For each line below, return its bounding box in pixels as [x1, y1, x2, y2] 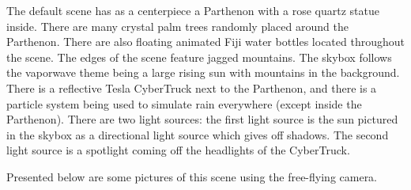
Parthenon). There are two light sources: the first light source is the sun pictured [6, 111, 398, 127]
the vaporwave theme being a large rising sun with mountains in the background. [6, 64, 400, 81]
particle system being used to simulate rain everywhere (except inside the [6, 95, 362, 112]
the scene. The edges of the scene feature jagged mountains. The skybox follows [6, 48, 392, 65]
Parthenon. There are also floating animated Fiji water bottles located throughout [6, 33, 405, 50]
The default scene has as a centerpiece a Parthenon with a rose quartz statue [6, 2, 380, 18]
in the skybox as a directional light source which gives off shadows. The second [6, 126, 389, 142]
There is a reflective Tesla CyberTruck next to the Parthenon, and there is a [6, 79, 377, 96]
